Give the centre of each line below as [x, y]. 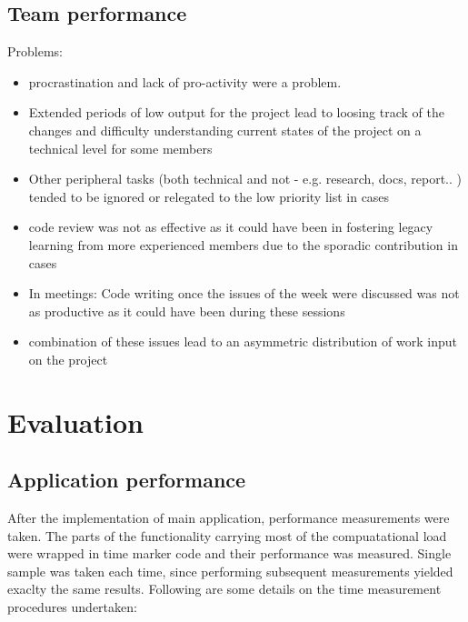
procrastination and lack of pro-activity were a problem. [185, 81]
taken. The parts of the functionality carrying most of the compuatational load [227, 535]
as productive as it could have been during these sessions [187, 311]
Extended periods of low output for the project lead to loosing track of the [236, 112]
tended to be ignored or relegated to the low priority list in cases [209, 196]
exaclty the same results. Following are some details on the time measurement [224, 589]
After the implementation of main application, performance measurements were [229, 518]
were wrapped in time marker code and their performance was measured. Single [229, 553]
